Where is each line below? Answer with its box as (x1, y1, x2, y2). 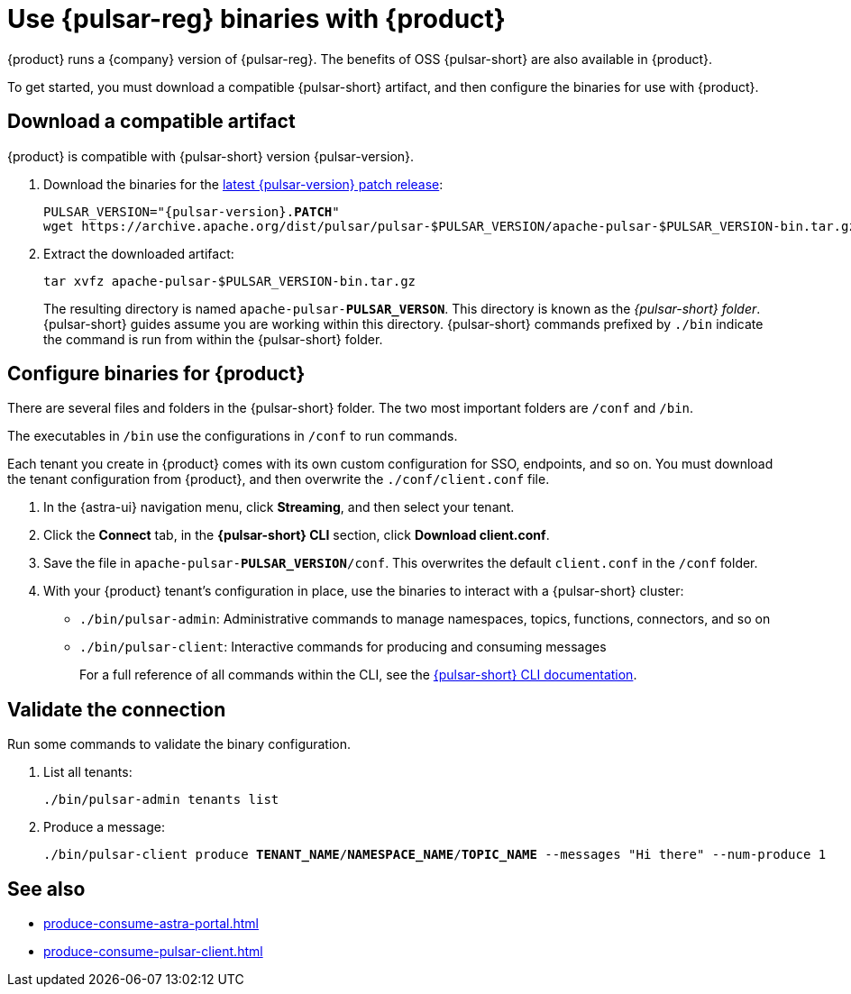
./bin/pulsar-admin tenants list (43, 792, 279, 807)
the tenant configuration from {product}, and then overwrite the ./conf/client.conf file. (7, 471, 550, 488)
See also (7, 877, 86, 900)
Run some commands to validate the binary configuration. (7, 736, 352, 752)
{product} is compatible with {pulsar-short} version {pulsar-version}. (7, 148, 415, 164)
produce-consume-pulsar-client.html (43, 944, 263, 960)
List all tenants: (43, 764, 133, 780)
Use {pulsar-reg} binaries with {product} (7, 4, 506, 34)
